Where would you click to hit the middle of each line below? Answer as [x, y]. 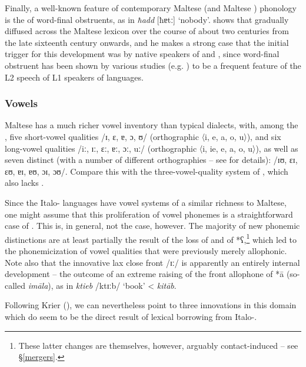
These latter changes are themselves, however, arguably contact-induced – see [158, 345]
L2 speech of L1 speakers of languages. [74, 77]
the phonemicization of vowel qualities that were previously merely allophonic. [146, 250]
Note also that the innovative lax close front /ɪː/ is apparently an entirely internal [152, 262]
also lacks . [24, 183]
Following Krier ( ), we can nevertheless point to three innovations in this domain [151, 305]
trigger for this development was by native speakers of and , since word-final [142, 54]
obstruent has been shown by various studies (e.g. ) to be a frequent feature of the [153, 65]
